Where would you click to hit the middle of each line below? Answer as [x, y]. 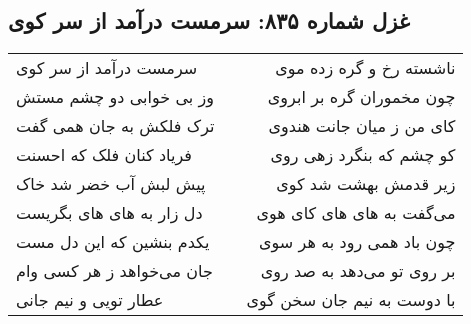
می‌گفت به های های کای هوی [356, 213]
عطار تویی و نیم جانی [90, 300]
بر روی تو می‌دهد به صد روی [358, 271]
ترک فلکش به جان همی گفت [115, 126]
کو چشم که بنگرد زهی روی [363, 155]
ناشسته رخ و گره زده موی [365, 68]
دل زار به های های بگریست [109, 213]
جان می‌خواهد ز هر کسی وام [114, 271]
